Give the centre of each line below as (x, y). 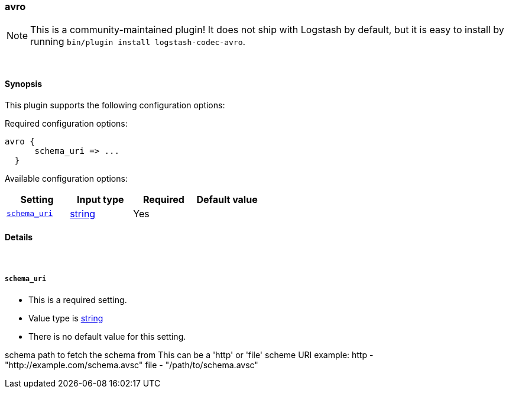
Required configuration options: (66, 123)
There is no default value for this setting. (107, 336)
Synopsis (24, 83)
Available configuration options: (66, 178)
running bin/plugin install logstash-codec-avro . (138, 42)
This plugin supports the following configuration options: (115, 105)
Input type (100, 199)
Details (19, 237)
